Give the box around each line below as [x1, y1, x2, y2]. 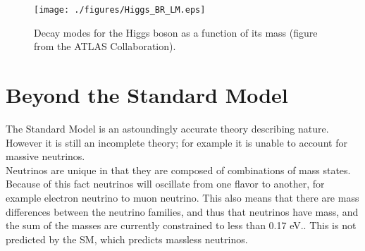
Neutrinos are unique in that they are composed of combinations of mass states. [6, 162, 351, 177]
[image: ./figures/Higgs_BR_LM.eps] [34, 5, 206, 15]
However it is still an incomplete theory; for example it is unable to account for [6, 135, 347, 149]
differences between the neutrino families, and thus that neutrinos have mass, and [6, 204, 359, 219]
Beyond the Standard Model [6, 80, 288, 109]
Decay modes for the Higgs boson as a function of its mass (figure [34, 25, 318, 39]
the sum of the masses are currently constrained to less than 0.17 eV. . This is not [6, 218, 357, 233]
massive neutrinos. [6, 149, 85, 164]
